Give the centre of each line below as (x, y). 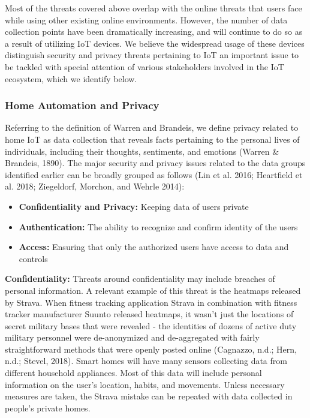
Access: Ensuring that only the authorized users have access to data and (154, 247)
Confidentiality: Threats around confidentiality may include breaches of (140, 279)
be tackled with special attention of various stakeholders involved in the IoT (145, 66)
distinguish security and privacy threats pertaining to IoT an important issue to (152, 55)
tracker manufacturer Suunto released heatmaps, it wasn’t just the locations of (149, 314)
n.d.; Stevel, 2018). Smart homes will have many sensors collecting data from (146, 361)
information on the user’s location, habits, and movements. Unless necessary (145, 384)
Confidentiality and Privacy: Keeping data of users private (134, 206)
